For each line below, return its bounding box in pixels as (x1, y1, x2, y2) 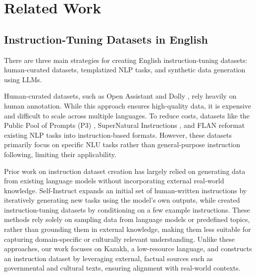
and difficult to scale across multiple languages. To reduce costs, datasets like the (4, 110, 250, 120)
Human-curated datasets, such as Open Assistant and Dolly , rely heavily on (4, 91, 237, 101)
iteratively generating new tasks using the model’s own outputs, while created (4, 195, 240, 205)
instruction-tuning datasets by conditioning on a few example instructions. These (4, 204, 250, 215)
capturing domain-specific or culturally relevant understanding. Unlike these (4, 233, 235, 244)
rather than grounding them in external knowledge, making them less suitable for (4, 224, 251, 234)
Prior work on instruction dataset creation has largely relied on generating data (4, 166, 246, 176)
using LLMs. (4, 74, 42, 84)
